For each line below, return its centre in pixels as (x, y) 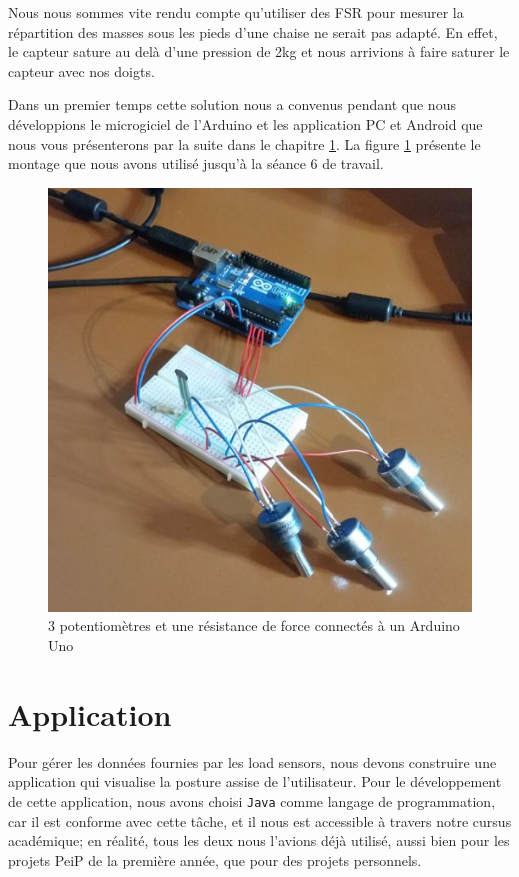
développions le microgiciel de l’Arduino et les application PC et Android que (245, 123)
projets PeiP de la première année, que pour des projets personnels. (215, 859)
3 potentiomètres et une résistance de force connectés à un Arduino (254, 625)
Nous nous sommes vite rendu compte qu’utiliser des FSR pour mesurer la (236, 12)
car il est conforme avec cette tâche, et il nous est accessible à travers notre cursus (260, 820)
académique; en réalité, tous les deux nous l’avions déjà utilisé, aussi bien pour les (259, 840)
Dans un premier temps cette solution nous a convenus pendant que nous (232, 104)
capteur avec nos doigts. (81, 70)
